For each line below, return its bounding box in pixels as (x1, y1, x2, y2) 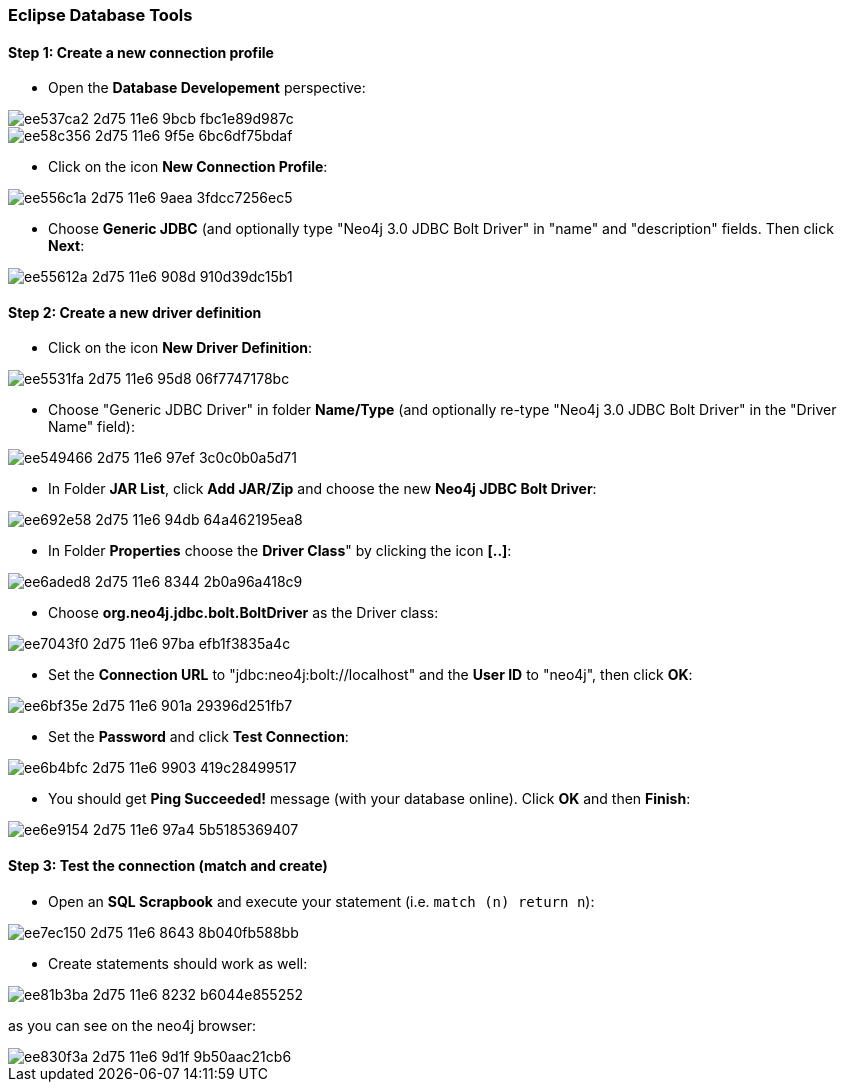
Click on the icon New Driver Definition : (48, 339, 313, 357)
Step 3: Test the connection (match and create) (8, 857, 328, 875)
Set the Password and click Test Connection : (48, 728, 349, 746)
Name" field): (48, 418, 135, 436)
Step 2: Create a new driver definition (8, 303, 262, 321)
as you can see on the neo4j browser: (8, 1016, 257, 1034)
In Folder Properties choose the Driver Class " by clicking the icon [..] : (48, 542, 512, 560)
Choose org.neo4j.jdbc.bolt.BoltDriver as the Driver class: (48, 604, 439, 622)
